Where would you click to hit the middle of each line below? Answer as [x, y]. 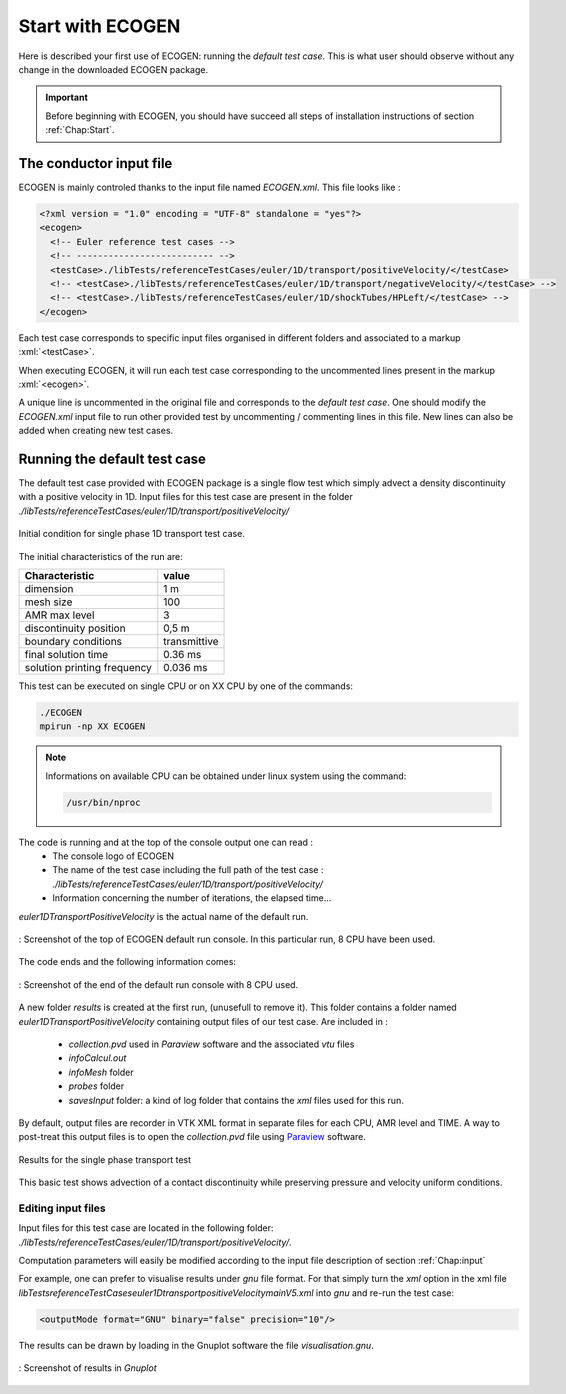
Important [67, 97]
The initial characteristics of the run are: [101, 556]
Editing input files [62, 1208]
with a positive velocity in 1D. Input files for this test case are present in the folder [186, 497]
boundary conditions [73, 641]
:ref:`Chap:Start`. [80, 130]
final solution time [66, 654]
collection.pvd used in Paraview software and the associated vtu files [211, 1044]
